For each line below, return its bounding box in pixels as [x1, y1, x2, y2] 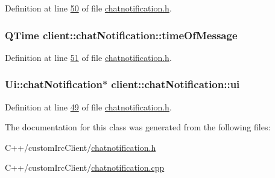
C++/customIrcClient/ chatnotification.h [5, 141, 156, 153]
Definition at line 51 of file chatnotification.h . [5, 51, 172, 63]
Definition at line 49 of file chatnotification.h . [5, 100, 172, 113]
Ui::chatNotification [5, 77, 103, 92]
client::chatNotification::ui [111, 77, 240, 92]
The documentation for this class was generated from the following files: [5, 121, 271, 133]
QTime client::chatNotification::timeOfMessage [5, 27, 238, 42]
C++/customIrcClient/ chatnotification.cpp [5, 161, 165, 174]
